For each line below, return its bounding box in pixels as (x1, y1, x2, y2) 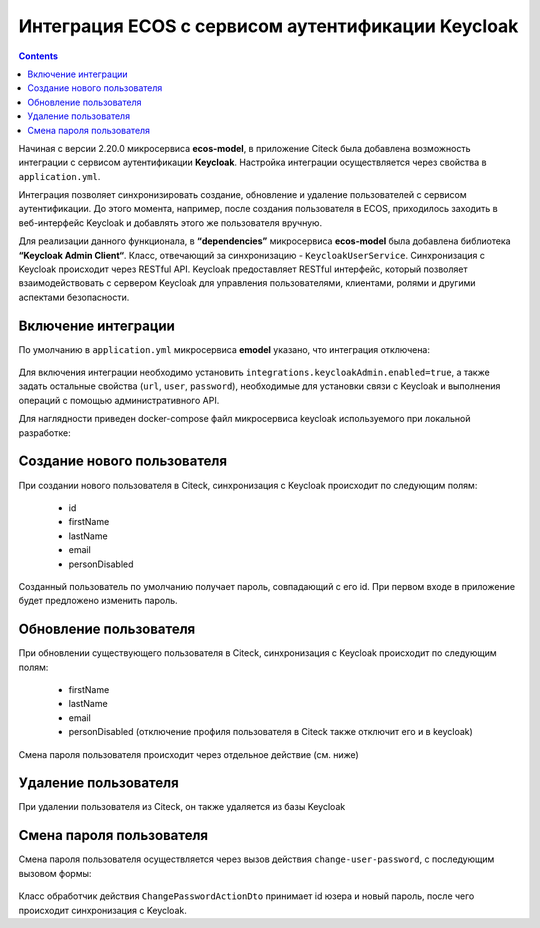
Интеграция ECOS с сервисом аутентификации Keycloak (18, 15, 519, 37)
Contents (18, 50, 59, 62)
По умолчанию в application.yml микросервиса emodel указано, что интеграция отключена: (18, 343, 430, 355)
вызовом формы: (18, 867, 92, 879)
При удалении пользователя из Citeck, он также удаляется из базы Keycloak (18, 801, 346, 813)
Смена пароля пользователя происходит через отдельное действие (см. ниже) (18, 748, 359, 760)
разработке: (18, 426, 71, 439)
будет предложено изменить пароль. (18, 595, 179, 607)
